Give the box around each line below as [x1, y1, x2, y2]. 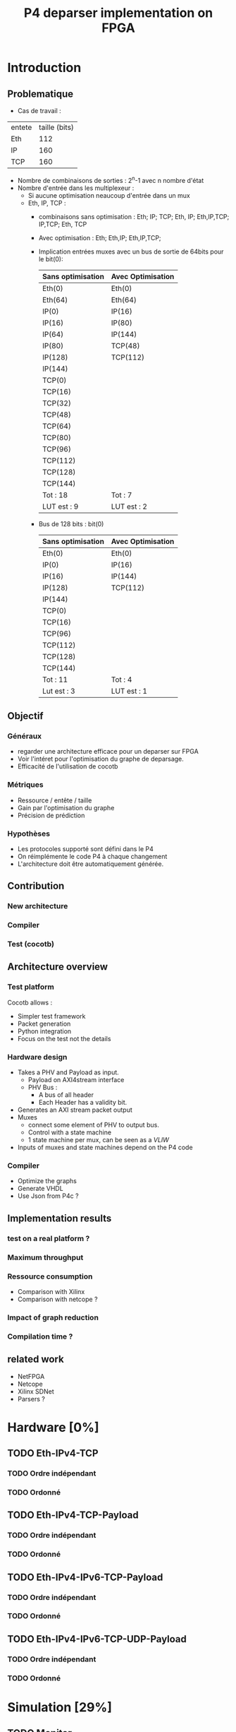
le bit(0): [38, 254, 63, 263]
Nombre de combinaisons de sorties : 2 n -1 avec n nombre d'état [17, 175, 204, 184]
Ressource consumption [7, 1271, 93, 1281]
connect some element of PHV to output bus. [27, 1121, 160, 1129]
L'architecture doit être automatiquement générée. [17, 860, 164, 868]
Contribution [7, 880, 65, 892]
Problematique [7, 88, 74, 100]
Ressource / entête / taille [17, 796, 92, 805]
